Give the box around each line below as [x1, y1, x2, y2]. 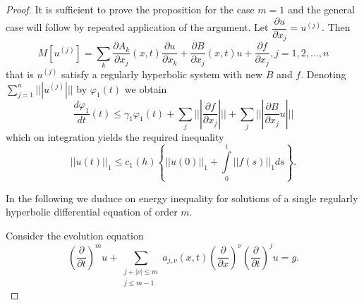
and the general [287, 2, 355, 16]
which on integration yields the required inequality [6, 129, 224, 144]
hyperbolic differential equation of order [6, 204, 178, 219]
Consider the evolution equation [6, 228, 144, 242]
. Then [322, 20, 351, 35]
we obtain [124, 81, 167, 96]
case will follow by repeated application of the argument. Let [6, 20, 269, 35]
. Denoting [301, 66, 346, 81]
